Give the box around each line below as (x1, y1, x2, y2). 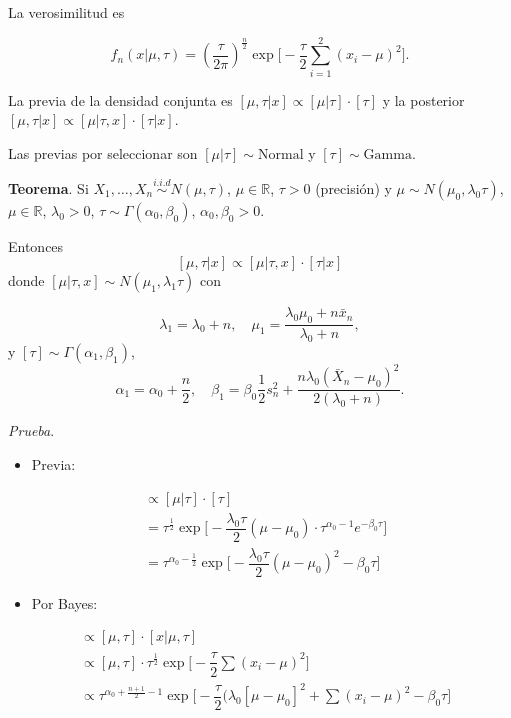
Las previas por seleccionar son (8, 142, 198, 163)
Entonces (8, 235, 64, 256)
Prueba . (8, 420, 55, 441)
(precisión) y (315, 177, 392, 198)
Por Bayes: (31, 592, 98, 613)
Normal (257, 147, 304, 162)
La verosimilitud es (8, 2, 125, 22)
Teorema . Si (8, 177, 89, 198)
